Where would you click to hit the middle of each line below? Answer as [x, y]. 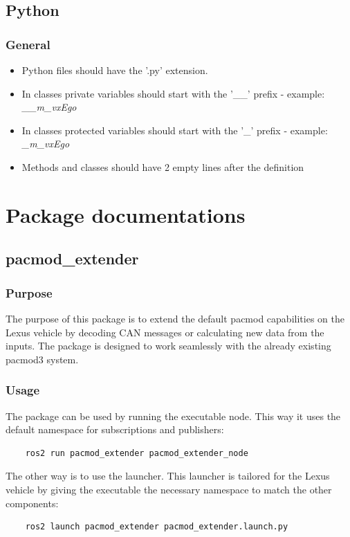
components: [32, 503]
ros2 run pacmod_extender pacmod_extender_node [137, 453]
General [28, 44]
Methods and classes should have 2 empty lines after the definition [163, 166]
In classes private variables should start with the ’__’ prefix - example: [173, 93]
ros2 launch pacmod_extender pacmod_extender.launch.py [157, 527]
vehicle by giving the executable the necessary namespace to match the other [169, 489]
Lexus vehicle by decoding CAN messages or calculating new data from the [165, 332]
